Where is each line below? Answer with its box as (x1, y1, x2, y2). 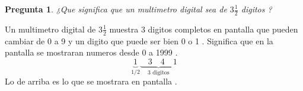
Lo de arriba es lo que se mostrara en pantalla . (5, 75, 177, 87)
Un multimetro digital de (5, 22, 96, 35)
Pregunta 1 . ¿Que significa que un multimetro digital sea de (5, 3, 227, 15)
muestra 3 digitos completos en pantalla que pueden (109, 22, 298, 35)
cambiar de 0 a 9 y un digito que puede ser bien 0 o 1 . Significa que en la (5, 34, 273, 47)
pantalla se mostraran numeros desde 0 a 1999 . (5, 46, 178, 58)
